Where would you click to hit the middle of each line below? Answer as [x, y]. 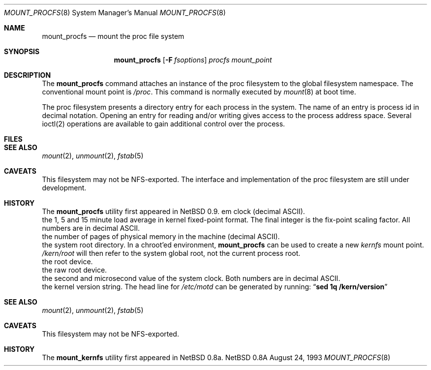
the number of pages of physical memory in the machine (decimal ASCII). [161, 236]
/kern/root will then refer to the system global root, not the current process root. [171, 253]
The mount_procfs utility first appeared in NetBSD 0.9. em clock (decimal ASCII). [173, 211]
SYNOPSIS [22, 51]
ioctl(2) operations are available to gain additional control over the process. [164, 124]
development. [64, 188]
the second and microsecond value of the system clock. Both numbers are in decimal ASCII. [191, 278]
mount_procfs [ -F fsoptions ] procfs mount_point [193, 60]
